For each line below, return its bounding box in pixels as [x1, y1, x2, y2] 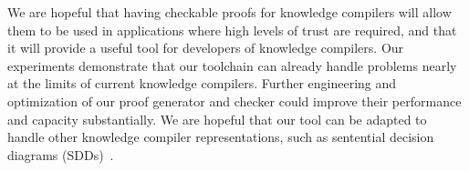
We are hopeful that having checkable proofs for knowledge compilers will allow [7, 3, 452, 21]
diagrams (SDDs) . [7, 145, 114, 164]
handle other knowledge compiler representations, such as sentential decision [7, 127, 434, 146]
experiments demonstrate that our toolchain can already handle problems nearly [7, 55, 457, 75]
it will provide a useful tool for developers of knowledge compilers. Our [7, 38, 404, 57]
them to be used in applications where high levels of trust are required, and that [7, 20, 457, 39]
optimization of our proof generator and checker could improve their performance [7, 91, 462, 110]
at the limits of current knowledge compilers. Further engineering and [7, 74, 397, 93]
